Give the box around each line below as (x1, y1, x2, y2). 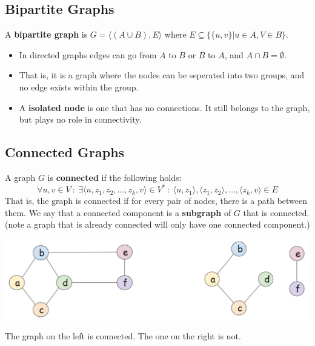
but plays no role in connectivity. (19, 113, 142, 126)
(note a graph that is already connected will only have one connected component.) (5, 218, 310, 231)
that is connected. (243, 206, 310, 219)
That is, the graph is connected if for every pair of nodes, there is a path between (5, 194, 308, 207)
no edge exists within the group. (19, 80, 139, 93)
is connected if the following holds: (47, 171, 182, 183)
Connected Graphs (5, 143, 125, 161)
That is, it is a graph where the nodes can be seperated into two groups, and (19, 69, 305, 81)
